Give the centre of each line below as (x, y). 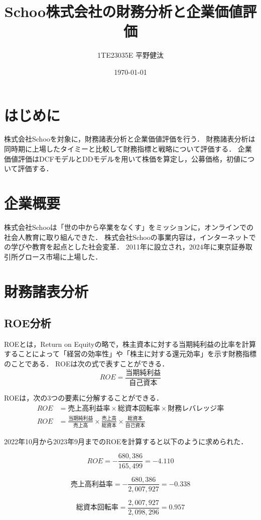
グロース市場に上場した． (60, 256)
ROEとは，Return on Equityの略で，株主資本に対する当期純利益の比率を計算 (130, 344)
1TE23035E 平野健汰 (130, 55)
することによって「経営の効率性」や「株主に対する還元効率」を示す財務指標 (130, 354)
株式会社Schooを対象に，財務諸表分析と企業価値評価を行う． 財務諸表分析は (130, 139)
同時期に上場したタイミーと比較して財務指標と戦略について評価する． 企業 (128, 149)
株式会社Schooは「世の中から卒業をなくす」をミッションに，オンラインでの (129, 227)
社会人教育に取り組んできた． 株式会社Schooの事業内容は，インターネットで (130, 237)
